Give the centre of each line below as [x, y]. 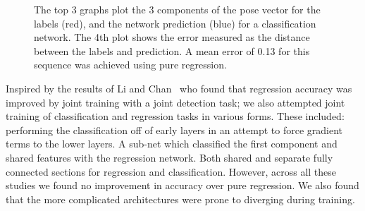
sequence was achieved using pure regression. [130, 65]
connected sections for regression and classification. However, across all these [171, 171]
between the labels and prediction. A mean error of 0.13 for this [172, 50]
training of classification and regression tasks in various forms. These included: [175, 116]
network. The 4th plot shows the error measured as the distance [172, 37]
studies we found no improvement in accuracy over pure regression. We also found [182, 185]
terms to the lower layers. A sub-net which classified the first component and [172, 144]
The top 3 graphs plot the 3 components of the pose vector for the [177, 9]
